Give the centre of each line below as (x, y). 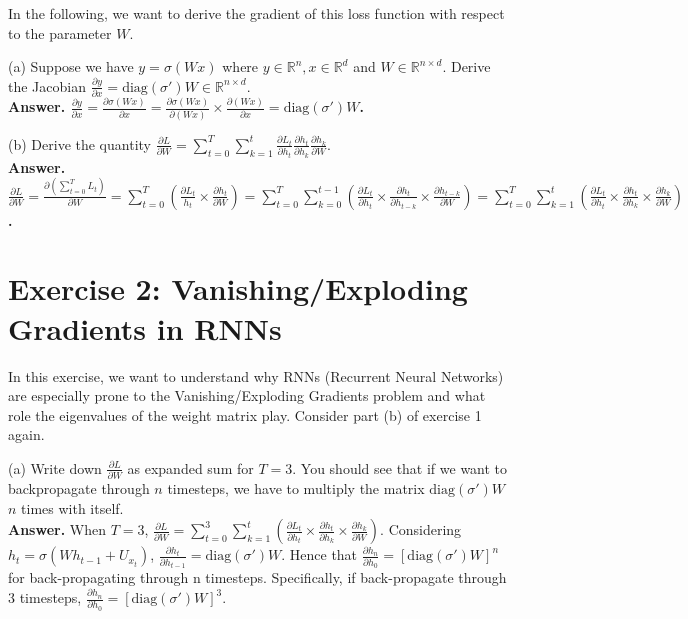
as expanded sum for (190, 467)
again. (26, 434)
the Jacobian (47, 85)
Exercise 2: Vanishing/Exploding (238, 288)
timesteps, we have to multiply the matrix (296, 488)
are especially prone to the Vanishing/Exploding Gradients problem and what (247, 395)
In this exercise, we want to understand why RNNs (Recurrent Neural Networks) (256, 375)
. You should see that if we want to (400, 467)
